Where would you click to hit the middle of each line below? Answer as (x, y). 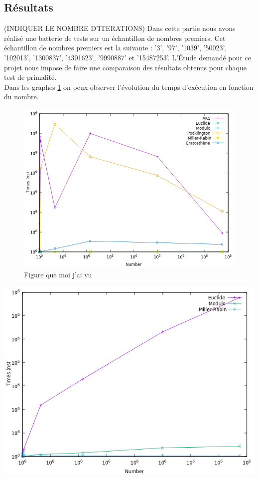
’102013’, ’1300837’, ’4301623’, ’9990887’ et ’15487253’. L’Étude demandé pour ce (128, 57)
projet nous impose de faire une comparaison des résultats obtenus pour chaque (125, 67)
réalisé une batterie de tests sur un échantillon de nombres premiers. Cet (115, 38)
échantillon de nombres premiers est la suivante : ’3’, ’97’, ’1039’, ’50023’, (116, 48)
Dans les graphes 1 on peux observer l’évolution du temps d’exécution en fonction (129, 87)
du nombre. (21, 97)
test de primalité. (30, 77)
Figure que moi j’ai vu (58, 274)
